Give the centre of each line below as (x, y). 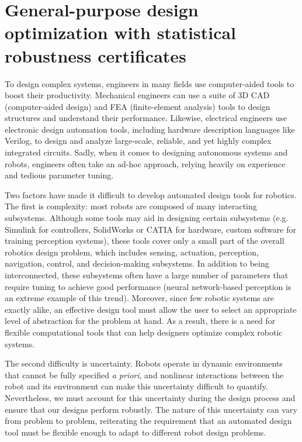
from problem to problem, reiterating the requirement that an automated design (148, 421)
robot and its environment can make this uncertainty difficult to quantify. (136, 386)
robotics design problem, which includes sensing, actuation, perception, (132, 252)
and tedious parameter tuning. (59, 175)
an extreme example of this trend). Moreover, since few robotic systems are (140, 298)
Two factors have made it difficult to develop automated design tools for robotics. (151, 194)
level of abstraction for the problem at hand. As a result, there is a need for (140, 321)
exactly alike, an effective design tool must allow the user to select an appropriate (151, 309)
